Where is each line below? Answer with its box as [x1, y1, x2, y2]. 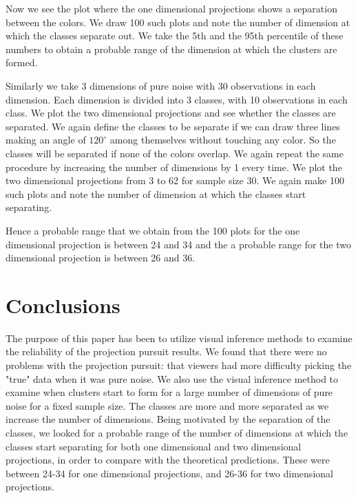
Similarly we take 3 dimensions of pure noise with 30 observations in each [6, 78, 316, 92]
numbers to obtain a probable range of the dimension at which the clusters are [6, 41, 337, 56]
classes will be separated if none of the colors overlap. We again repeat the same [6, 146, 344, 160]
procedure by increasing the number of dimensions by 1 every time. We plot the [6, 159, 342, 174]
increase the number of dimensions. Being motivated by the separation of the [6, 412, 330, 426]
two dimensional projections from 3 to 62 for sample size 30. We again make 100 [6, 173, 344, 188]
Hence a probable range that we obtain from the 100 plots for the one [6, 223, 300, 237]
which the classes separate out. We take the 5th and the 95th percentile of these [6, 28, 344, 43]
